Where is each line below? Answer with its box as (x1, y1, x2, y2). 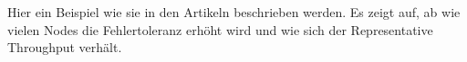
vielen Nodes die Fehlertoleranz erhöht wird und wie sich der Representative (7, 20, 433, 39)
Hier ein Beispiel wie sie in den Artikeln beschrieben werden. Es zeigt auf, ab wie (7, 3, 461, 21)
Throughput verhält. (7, 38, 122, 57)
